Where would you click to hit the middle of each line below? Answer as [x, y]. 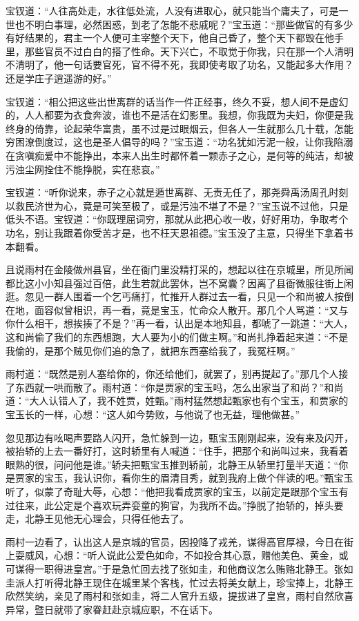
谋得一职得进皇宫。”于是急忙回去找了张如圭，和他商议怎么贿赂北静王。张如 [184, 568]
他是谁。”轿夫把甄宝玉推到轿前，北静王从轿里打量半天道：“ [206, 464]
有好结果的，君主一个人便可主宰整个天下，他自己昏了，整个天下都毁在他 [170, 38]
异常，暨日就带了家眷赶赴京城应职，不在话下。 [112, 609]
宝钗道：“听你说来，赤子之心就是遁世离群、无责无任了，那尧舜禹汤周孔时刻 [177, 192]
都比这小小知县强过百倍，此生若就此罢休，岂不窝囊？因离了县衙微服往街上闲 [179, 283]
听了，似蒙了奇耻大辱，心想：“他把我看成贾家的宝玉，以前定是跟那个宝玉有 [177, 491]
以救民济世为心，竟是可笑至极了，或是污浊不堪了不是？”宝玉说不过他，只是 [177, 205]
